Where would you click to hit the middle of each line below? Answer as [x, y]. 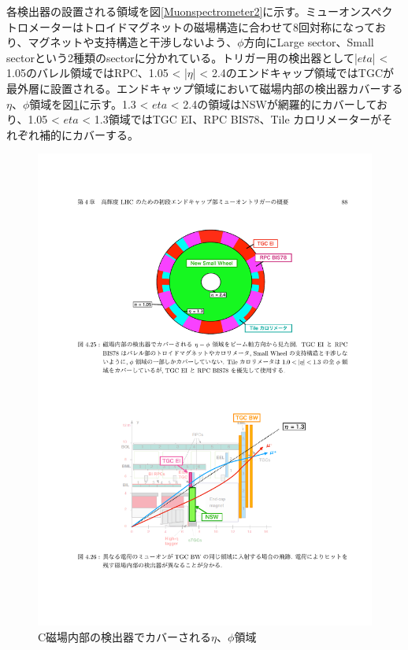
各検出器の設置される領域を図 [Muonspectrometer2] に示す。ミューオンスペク [200, 11]
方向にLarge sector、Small [309, 42]
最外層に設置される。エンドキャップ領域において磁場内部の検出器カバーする [205, 88]
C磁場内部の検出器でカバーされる [125, 636]
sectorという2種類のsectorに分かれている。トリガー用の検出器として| [182, 57]
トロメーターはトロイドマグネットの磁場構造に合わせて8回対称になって [191, 26]
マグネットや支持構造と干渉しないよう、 [133, 42]
